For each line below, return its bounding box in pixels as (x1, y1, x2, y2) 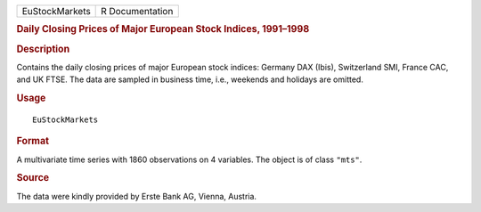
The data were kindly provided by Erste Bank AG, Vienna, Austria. (16, 191, 257, 201)
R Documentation (101, 5, 174, 17)
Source (16, 172, 50, 184)
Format (16, 135, 49, 147)
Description (16, 43, 70, 55)
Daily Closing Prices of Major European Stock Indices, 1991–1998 (16, 23, 310, 36)
